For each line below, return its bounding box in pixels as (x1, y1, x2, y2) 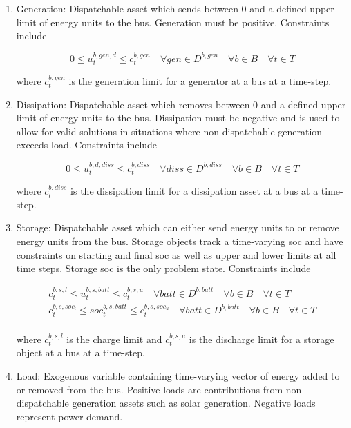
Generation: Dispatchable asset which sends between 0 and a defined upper (16, 1, 334, 15)
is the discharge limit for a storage (189, 331, 334, 346)
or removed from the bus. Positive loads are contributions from (16, 382, 283, 396)
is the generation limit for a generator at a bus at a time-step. (68, 74, 332, 88)
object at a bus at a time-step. (16, 345, 145, 360)
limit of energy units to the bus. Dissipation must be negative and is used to (16, 110, 340, 125)
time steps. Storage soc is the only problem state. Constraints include (16, 261, 311, 275)
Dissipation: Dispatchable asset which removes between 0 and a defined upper (16, 97, 346, 111)
